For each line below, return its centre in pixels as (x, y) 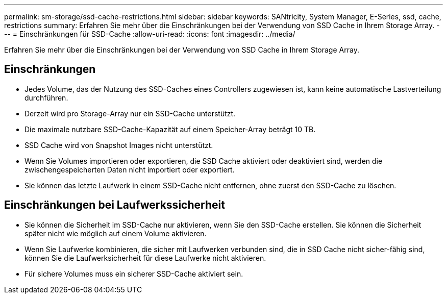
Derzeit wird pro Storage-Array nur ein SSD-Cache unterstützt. (130, 113)
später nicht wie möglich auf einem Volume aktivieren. (116, 233)
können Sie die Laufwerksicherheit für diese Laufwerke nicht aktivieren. (145, 258)
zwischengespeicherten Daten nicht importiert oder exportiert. (130, 169)
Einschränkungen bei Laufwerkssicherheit (115, 205)
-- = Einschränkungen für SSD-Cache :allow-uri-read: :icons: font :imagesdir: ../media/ (150, 34)
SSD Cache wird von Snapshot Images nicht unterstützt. (119, 145)
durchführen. (46, 97)
